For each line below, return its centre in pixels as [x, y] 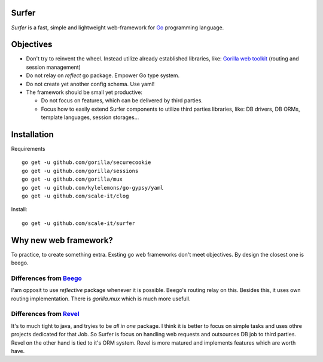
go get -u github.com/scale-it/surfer [79, 223]
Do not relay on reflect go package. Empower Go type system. [103, 75]
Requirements [28, 149]
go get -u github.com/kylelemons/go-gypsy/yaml [93, 188]
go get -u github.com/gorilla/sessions [80, 171]
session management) [53, 67]
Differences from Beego [46, 278]
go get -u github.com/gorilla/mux [72, 179]
